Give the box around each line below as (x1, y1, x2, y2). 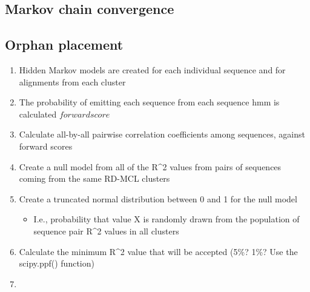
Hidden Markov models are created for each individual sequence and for (19, 63, 286, 76)
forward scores (19, 139, 73, 152)
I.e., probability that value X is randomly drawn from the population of (33, 213, 300, 225)
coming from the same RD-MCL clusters (19, 172, 170, 185)
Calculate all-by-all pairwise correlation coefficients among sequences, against (19, 128, 305, 141)
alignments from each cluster (19, 75, 126, 88)
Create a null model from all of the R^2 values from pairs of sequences (19, 160, 282, 173)
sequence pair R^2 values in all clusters (33, 224, 179, 237)
